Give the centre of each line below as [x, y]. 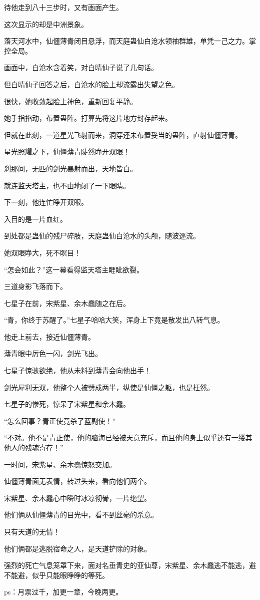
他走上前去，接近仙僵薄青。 [49, 336]
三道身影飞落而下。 [35, 286]
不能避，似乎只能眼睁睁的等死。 [56, 575]
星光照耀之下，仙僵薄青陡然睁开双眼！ [67, 152]
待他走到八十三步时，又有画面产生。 [63, 7]
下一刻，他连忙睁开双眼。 [46, 202]
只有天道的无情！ [32, 531]
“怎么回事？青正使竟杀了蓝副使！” [60, 420]
